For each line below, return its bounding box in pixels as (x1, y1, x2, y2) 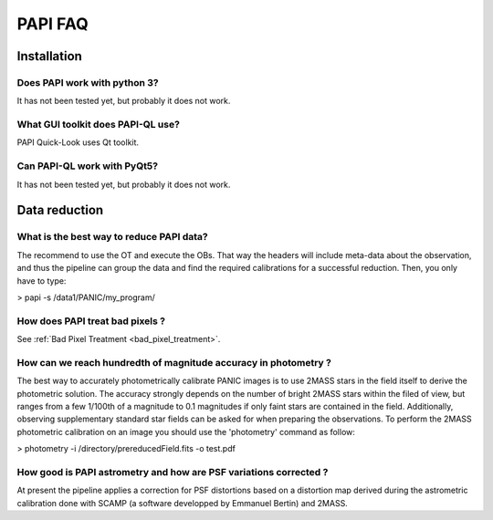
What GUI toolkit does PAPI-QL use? (16, 119, 180, 131)
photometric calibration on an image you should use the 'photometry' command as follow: (16, 426, 356, 437)
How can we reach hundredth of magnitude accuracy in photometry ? (16, 356, 332, 369)
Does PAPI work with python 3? (16, 76, 159, 88)
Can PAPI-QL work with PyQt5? (16, 160, 159, 172)
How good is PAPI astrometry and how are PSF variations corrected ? (16, 465, 329, 478)
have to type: (16, 275, 67, 286)
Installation (16, 48, 82, 64)
